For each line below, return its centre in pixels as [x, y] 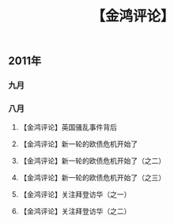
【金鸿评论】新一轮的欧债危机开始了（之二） [93, 161]
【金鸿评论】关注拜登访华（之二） [75, 211]
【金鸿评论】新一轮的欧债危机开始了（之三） [93, 178]
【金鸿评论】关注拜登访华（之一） [75, 195]
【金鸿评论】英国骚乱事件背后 [68, 127]
